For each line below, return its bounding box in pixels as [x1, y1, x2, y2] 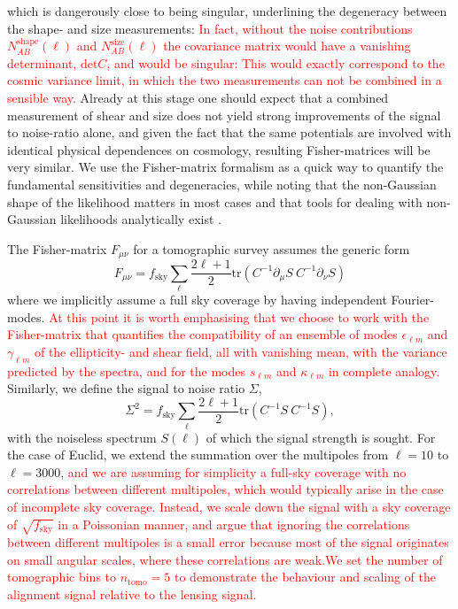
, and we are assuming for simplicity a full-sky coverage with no [60, 462, 407, 481]
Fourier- [391, 289, 435, 308]
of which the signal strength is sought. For [206, 428, 436, 446]
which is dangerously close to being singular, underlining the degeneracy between [7, 2, 447, 19]
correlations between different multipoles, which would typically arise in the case [7, 480, 444, 498]
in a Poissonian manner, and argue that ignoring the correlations [58, 514, 410, 533]
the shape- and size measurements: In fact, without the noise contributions [7, 19, 413, 37]
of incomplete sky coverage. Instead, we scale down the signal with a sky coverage [7, 497, 451, 515]
